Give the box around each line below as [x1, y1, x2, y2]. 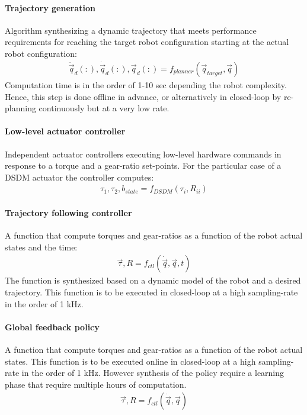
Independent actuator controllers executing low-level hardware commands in [5, 147, 282, 160]
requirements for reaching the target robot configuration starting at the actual [5, 36, 289, 48]
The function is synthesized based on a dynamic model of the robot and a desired [5, 274, 301, 287]
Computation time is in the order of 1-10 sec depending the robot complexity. [5, 79, 287, 91]
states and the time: [5, 240, 78, 253]
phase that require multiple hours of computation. [5, 378, 187, 390]
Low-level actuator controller [5, 125, 126, 137]
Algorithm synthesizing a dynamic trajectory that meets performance [5, 24, 257, 36]
